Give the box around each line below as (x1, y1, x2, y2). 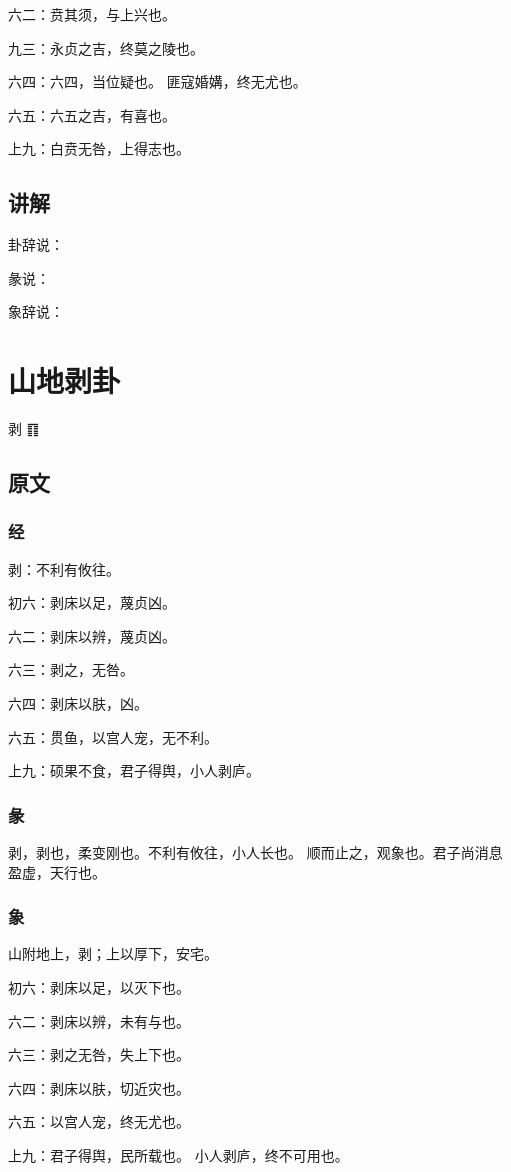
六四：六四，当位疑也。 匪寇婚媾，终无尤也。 (8, 71, 307, 92)
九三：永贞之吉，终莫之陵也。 (8, 37, 204, 58)
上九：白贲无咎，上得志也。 (8, 138, 190, 159)
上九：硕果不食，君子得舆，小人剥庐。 (8, 760, 260, 781)
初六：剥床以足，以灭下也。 (8, 977, 190, 998)
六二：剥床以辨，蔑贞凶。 (8, 625, 176, 646)
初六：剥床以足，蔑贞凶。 (8, 592, 176, 613)
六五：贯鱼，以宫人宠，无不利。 (8, 726, 218, 747)
